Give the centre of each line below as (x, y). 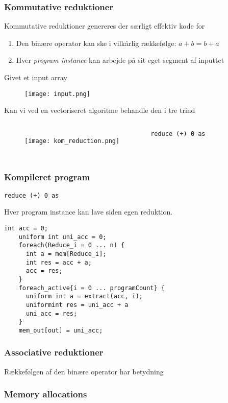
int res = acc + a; (59, 262)
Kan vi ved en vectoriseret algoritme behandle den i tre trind (100, 110)
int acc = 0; (26, 228)
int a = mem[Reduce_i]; (66, 254)
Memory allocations (46, 394)
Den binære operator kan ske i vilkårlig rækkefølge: (96, 43)
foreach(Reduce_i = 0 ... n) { (72, 245)
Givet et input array (36, 77)
